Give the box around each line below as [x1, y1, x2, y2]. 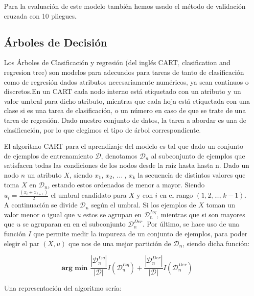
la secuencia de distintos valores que [138, 169, 246, 180]
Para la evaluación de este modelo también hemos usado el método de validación [4, 1, 246, 11]
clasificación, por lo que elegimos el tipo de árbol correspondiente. [4, 124, 201, 135]
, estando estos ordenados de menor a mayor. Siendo [47, 179, 205, 189]
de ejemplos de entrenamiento [4, 150, 93, 160]
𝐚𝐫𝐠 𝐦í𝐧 [61, 264, 88, 272]
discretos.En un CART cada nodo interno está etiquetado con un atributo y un [4, 86, 241, 96]
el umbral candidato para [50, 190, 127, 200]
